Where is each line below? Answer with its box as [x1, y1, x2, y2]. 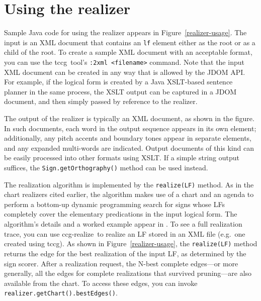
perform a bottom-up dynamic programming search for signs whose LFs [4, 198, 225, 209]
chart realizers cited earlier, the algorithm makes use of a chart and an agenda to [4, 189, 254, 199]
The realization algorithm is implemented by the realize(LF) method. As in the [4, 179, 254, 189]
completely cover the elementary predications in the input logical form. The [4, 209, 237, 219]
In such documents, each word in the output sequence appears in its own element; [4, 123, 256, 133]
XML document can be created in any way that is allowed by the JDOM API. [4, 66, 245, 77]
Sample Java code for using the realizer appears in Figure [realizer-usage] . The [4, 27, 247, 38]
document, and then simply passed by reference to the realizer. [4, 96, 198, 107]
